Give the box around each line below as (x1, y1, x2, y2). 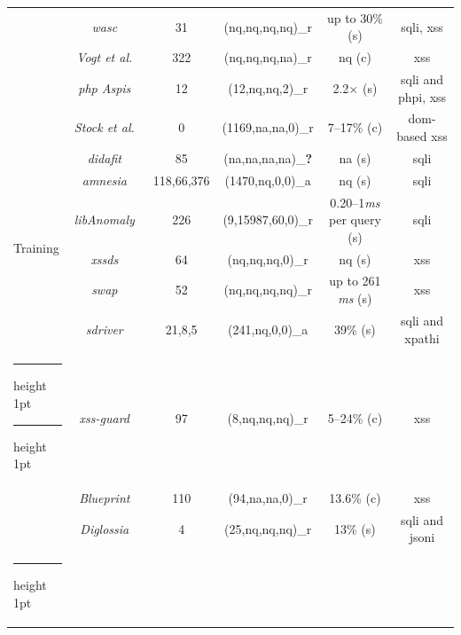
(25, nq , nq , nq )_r (224, 519, 312, 537)
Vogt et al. (76, 48, 133, 67)
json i (409, 528, 435, 546)
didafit (87, 148, 121, 167)
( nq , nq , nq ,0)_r (227, 249, 309, 268)
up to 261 (329, 271, 381, 290)
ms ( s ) (338, 289, 372, 308)
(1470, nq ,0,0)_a (224, 170, 311, 189)
